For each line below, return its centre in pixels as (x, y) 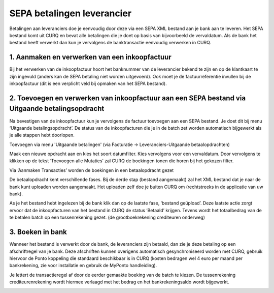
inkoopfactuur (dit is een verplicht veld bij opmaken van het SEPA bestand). (88, 83)
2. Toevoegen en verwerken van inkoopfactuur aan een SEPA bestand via (128, 98)
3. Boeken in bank (38, 232)
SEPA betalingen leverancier (71, 13)
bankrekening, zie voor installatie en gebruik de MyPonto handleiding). (83, 266)
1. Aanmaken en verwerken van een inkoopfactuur (91, 57)
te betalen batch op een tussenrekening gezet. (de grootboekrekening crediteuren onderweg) (107, 217)
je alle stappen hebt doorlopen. (42, 135)
